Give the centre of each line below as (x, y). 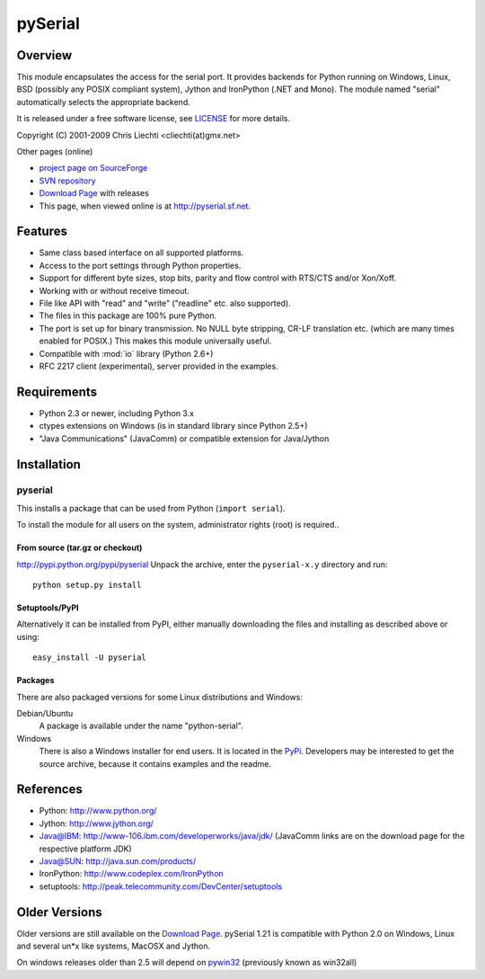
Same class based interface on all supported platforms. (141, 253)
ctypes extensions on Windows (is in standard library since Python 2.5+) (173, 426)
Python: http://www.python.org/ (98, 811)
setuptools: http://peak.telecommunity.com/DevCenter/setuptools (161, 886)
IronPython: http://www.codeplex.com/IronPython (131, 874)
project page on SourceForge (93, 168)
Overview (44, 55)
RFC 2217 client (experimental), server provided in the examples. (159, 366)
